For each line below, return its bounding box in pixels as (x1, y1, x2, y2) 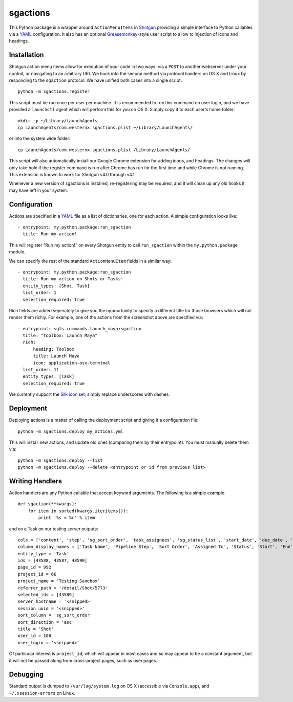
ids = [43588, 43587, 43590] (18, 558, 87, 564)
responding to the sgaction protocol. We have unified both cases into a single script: (9, 77, 182, 83)
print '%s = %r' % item (38, 515, 95, 521)
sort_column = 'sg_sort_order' (18, 612, 93, 618)
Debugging (9, 670, 44, 679)
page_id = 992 (18, 565, 51, 570)
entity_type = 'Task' (18, 551, 69, 556)
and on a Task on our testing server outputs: (9, 526, 99, 532)
